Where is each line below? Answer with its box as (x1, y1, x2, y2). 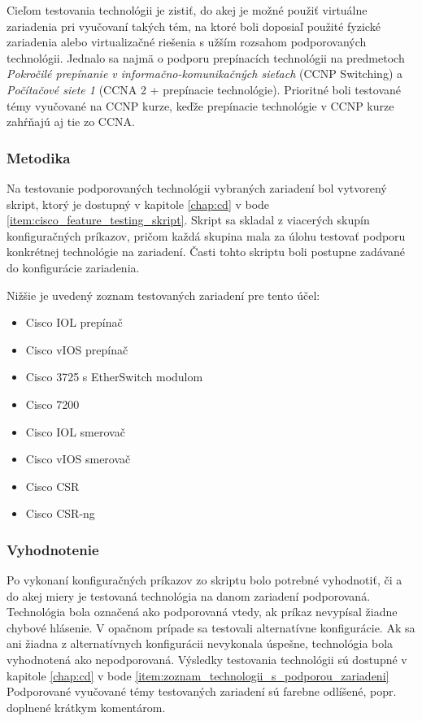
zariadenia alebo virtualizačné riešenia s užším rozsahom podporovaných (7, 33, 367, 50)
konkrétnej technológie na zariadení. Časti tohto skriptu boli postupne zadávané (7, 243, 405, 260)
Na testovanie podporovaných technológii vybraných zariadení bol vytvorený (7, 179, 387, 196)
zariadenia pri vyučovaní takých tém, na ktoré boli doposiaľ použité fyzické (7, 17, 381, 34)
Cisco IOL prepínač (25, 314, 123, 331)
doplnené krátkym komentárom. (7, 698, 166, 715)
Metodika (7, 147, 71, 167)
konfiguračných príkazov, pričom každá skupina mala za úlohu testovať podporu (7, 227, 406, 244)
